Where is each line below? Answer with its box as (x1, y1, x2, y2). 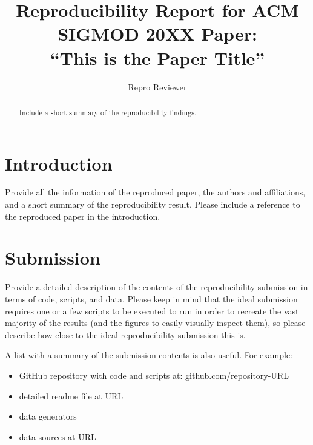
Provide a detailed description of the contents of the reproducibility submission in (5, 280, 308, 293)
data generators (19, 410, 77, 423)
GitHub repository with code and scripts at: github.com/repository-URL (19, 369, 289, 381)
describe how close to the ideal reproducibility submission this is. (5, 328, 246, 341)
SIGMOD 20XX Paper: (58, 21, 257, 46)
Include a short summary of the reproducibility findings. (19, 107, 197, 117)
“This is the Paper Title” (50, 45, 265, 70)
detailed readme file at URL (19, 389, 123, 402)
